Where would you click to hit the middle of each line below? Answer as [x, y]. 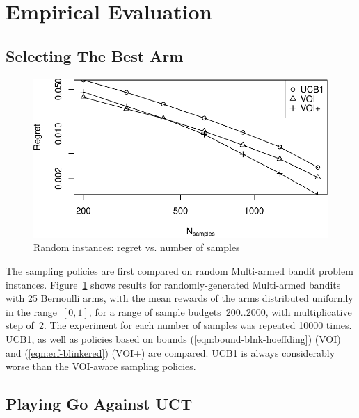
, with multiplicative [309, 311]
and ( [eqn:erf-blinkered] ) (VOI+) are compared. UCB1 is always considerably [170, 352]
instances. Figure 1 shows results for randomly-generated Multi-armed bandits [173, 284]
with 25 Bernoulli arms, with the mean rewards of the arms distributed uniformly [179, 298]
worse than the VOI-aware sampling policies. [101, 366]
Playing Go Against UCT [99, 404]
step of [20, 325]
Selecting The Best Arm [95, 55]
